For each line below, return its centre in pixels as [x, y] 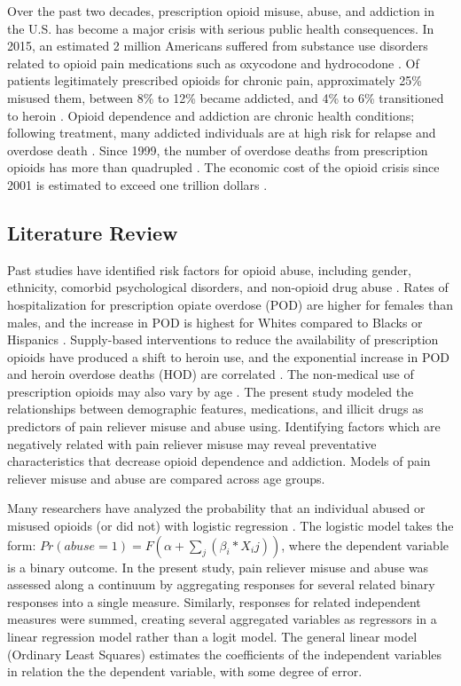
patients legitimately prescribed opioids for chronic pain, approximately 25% [215, 80]
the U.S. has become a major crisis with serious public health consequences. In [221, 28]
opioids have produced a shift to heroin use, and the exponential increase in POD [229, 356]
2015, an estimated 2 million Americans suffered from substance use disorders [218, 46]
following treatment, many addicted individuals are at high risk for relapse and [222, 133]
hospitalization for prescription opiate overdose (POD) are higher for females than [230, 304]
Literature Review [93, 232]
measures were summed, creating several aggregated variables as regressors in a [222, 619]
